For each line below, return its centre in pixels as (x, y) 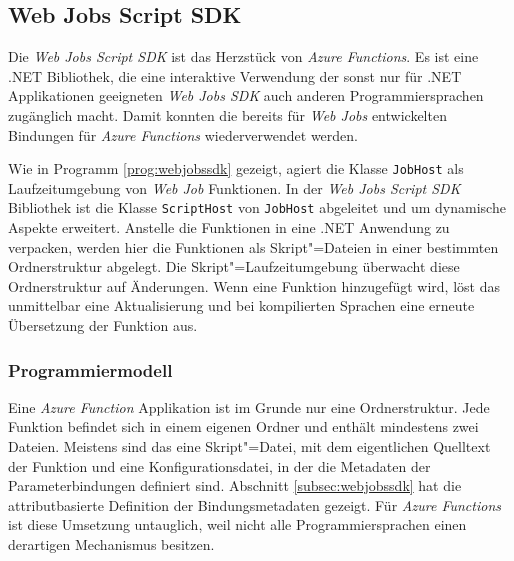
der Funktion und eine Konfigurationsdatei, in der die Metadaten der (219, 465)
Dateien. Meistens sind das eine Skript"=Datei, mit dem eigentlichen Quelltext (249, 446)
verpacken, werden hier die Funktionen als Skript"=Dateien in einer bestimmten (253, 246)
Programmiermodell (90, 369)
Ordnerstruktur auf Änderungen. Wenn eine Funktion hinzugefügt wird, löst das (254, 285)
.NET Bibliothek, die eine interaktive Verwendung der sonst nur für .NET (235, 75)
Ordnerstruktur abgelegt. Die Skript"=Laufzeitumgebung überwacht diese (234, 266)
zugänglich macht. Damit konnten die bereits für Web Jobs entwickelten (227, 114)
